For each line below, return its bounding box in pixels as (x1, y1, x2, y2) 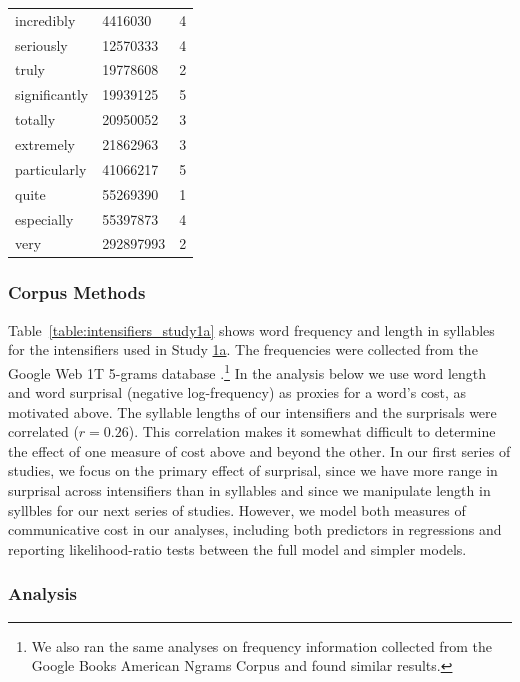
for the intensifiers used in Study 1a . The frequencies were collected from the (8, 339, 478, 360)
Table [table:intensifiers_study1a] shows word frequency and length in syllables (8, 319, 495, 340)
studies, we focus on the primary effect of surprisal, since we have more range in (8, 460, 498, 481)
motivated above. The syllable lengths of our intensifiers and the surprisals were (8, 401, 497, 422)
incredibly (15, 9, 76, 30)
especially (15, 208, 74, 229)
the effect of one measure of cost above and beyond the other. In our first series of (8, 440, 511, 461)
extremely (15, 133, 75, 154)
